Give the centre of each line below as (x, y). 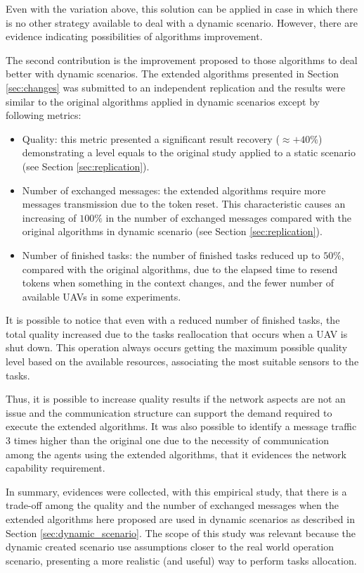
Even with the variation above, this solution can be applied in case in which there (182, 8)
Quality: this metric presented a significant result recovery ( (151, 138)
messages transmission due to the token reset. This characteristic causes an (184, 204)
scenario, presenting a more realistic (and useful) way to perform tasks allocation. (181, 560)
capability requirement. (56, 468)
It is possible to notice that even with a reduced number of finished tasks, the (173, 320)
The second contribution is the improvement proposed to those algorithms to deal (182, 59)
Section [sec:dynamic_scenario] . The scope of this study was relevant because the (181, 533)
